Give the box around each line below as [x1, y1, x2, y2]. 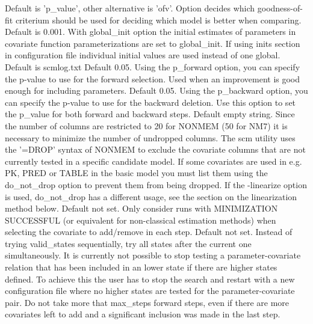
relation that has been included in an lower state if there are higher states [5, 261, 277, 274]
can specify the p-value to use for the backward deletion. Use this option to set [5, 96, 296, 108]
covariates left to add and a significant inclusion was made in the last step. [5, 308, 280, 320]
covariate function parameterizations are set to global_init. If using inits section [5, 37, 300, 49]
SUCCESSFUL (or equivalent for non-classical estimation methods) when [5, 213, 276, 226]
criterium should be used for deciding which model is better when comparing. [15, 13, 302, 26]
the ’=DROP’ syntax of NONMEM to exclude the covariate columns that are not [5, 143, 306, 156]
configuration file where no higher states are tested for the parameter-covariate [5, 284, 295, 297]
